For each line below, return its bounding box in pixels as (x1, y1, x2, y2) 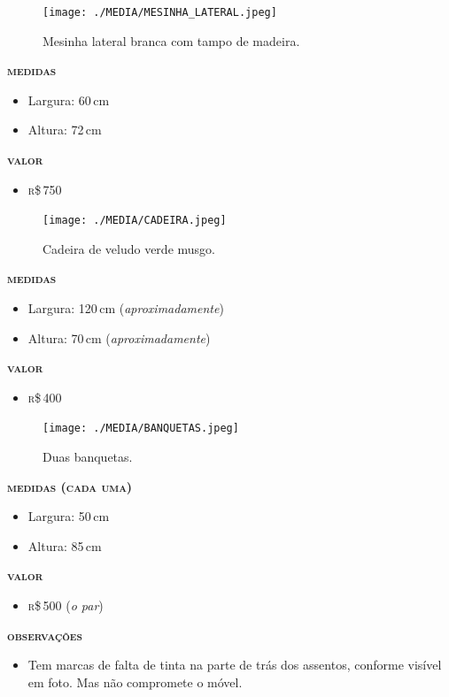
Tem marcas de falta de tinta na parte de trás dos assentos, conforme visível (27, 655, 442, 674)
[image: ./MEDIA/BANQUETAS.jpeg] (43, 422, 239, 435)
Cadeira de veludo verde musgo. (43, 239, 215, 257)
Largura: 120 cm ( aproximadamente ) (27, 299, 224, 318)
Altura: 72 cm (27, 120, 102, 139)
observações (7, 625, 82, 644)
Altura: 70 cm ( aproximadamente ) (27, 328, 211, 347)
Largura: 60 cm (27, 90, 110, 109)
